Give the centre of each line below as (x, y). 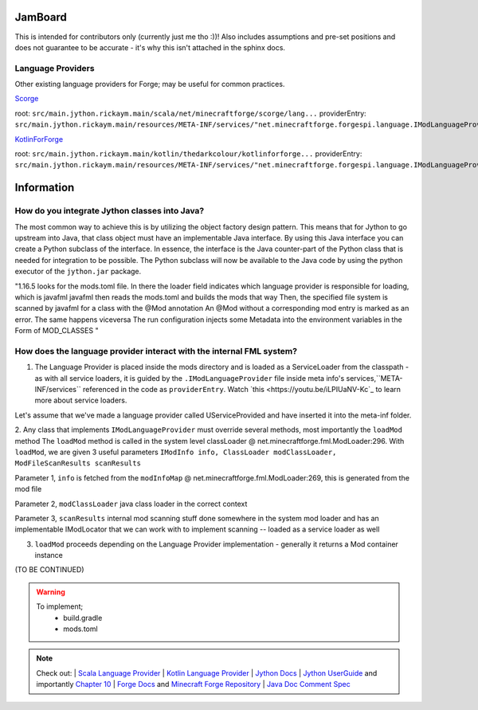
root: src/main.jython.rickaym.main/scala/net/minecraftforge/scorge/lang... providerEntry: (190, 113)
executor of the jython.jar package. (78, 272)
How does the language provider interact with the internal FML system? (156, 351)
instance (49, 555)
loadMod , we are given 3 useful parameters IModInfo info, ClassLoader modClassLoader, (176, 452)
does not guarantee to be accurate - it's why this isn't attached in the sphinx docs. (150, 47)
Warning (51, 592)
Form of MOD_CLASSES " (57, 331)
